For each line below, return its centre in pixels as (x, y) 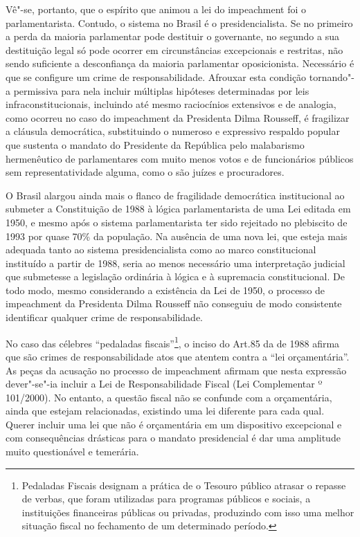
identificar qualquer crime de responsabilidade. (105, 317)
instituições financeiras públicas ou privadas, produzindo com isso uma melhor (188, 512)
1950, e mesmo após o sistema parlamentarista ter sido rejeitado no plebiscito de (177, 222)
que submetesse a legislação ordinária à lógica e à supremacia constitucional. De (175, 276)
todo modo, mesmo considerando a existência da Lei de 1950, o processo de (165, 290)
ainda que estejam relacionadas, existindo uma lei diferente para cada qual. (165, 411)
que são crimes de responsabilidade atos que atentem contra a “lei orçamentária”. (178, 356)
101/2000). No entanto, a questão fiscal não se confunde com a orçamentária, (169, 397)
